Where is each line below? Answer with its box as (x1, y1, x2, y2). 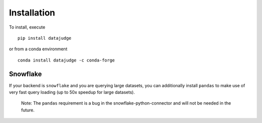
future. (21, 107, 35, 113)
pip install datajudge (17, 35, 72, 41)
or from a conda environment (9, 46, 67, 52)
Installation (9, 7, 55, 18)
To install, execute (9, 24, 46, 30)
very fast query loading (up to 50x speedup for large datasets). (9, 90, 135, 95)
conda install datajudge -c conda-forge (17, 57, 115, 63)
